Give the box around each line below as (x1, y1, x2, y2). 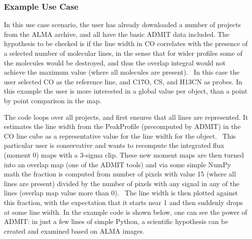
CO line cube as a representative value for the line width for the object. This (4, 130, 236, 141)
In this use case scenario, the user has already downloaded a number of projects (4, 19, 241, 30)
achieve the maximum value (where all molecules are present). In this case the (4, 67, 239, 77)
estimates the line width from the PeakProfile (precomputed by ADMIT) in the (4, 121, 241, 131)
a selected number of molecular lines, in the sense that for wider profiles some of (4, 48, 243, 58)
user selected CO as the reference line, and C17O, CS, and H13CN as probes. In (4, 76, 242, 86)
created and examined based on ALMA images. (4, 225, 145, 236)
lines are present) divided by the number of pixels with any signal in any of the (4, 178, 240, 188)
